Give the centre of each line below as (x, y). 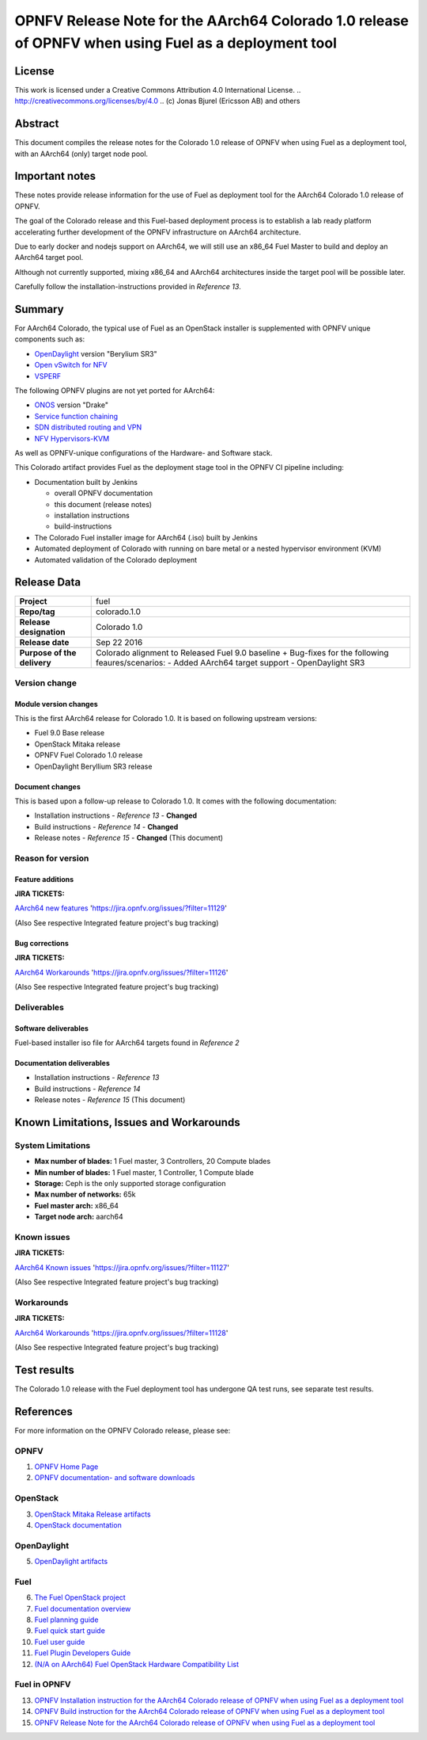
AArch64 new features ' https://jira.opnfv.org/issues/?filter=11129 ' (121, 908)
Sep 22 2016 (119, 643)
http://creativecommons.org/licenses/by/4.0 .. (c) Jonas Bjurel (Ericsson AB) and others (157, 101)
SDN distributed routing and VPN (88, 427)
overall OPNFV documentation (104, 493)
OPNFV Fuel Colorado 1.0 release (89, 755)
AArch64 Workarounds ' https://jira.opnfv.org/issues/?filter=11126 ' (121, 972)
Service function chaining (76, 416)
